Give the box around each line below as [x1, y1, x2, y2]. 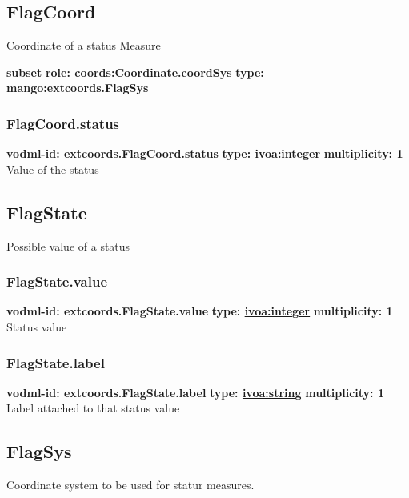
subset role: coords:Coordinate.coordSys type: [6, 63, 264, 80]
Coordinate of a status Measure [6, 37, 161, 54]
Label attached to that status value [6, 400, 180, 416]
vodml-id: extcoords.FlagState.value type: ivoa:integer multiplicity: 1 [6, 303, 393, 319]
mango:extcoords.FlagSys [6, 79, 149, 96]
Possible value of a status [6, 237, 130, 254]
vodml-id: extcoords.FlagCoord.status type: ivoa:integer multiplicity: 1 [6, 145, 403, 162]
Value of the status [6, 160, 99, 177]
